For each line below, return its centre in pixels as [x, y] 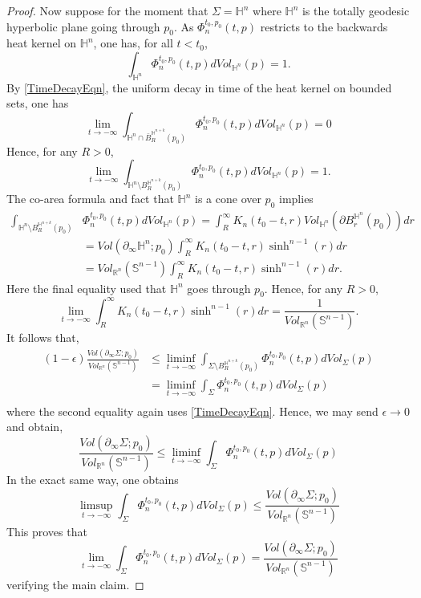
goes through [219, 288]
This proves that [47, 532]
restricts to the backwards [324, 26]
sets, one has [38, 103]
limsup [96, 505]
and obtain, [35, 427]
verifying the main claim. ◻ [75, 584]
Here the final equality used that [87, 288]
